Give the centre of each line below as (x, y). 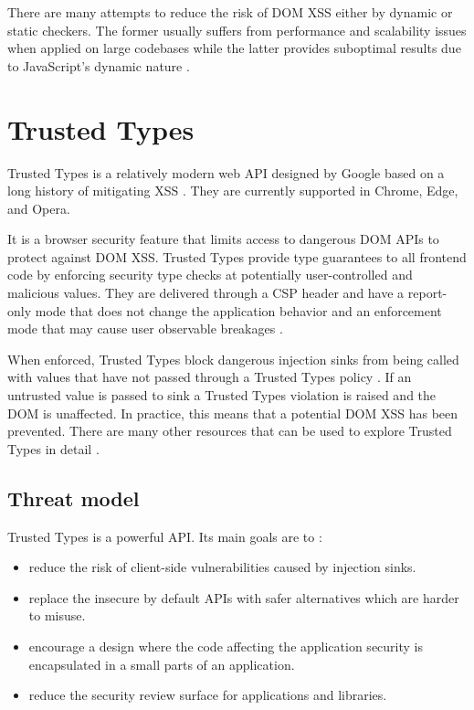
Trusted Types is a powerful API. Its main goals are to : (165, 536)
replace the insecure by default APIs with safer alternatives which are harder (244, 597)
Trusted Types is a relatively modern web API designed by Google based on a (226, 172)
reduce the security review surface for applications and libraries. (208, 695)
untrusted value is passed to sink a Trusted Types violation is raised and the (222, 395)
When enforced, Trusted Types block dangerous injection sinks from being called (233, 359)
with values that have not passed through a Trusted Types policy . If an (210, 377)
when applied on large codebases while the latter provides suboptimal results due (234, 48)
